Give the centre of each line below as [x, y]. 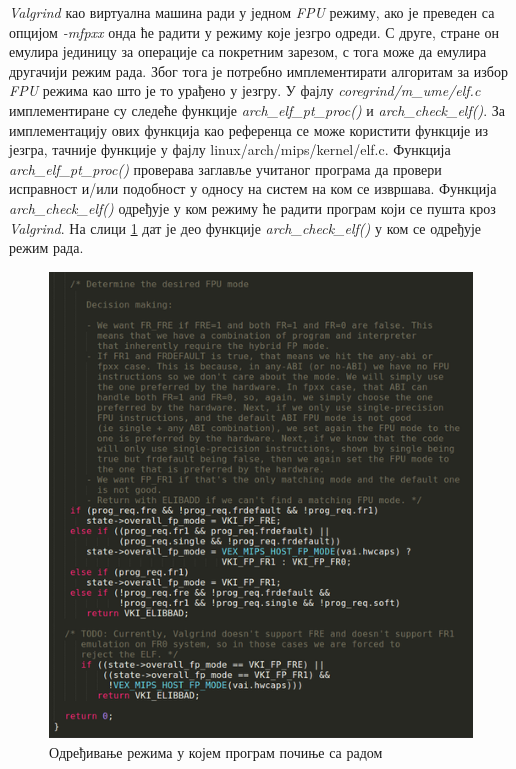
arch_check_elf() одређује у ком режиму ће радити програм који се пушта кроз [252, 207]
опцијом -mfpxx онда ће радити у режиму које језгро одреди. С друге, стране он [254, 31]
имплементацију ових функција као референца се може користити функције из [248, 129]
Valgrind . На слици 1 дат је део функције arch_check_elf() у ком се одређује [245, 227]
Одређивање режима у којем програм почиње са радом [216, 751]
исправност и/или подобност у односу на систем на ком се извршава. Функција [253, 188]
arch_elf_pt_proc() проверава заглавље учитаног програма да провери [225, 168]
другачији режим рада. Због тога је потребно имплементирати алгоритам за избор [258, 70]
